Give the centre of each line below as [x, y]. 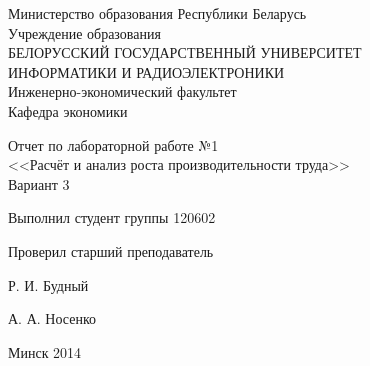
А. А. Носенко [52, 318]
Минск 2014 [45, 351]
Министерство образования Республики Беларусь [157, 13]
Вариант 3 [39, 183]
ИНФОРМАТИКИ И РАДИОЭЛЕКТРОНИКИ [146, 71]
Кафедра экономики [68, 110]
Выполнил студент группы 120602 [112, 217]
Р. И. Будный [48, 284]
